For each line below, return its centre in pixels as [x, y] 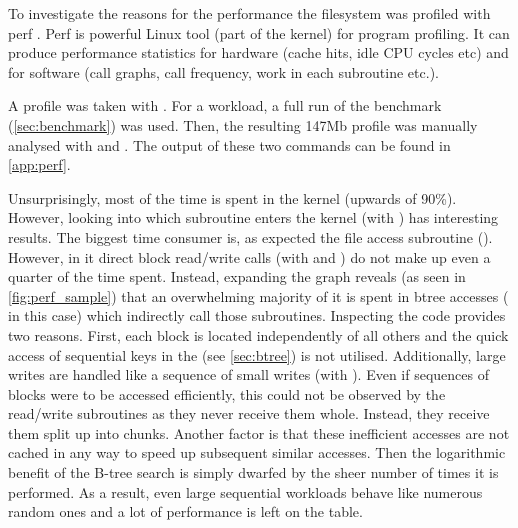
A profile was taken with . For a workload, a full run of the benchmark [225, 105]
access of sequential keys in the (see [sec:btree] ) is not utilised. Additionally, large [257, 354]
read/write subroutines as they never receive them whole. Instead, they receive [249, 413]
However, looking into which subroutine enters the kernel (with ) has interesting [253, 217]
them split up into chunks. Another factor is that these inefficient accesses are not [259, 432]
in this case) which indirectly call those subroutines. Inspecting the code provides [257, 315]
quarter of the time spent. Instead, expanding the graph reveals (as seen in [237, 276]
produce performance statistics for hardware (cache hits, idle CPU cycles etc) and [258, 52]
